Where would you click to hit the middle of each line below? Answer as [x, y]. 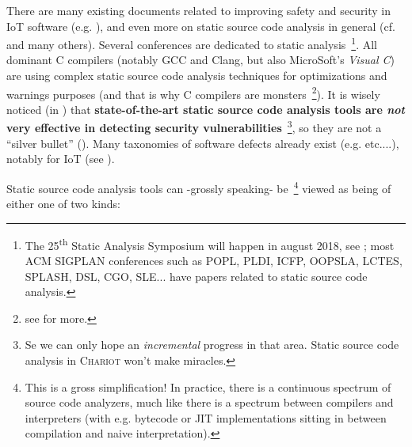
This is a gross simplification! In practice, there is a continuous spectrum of [208, 386]
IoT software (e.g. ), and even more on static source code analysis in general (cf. [201, 26]
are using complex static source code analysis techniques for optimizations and [197, 76]
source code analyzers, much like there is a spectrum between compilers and [209, 402]
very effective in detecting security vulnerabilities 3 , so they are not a [194, 127]
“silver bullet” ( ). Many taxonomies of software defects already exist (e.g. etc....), [203, 143]
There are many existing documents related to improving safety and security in [199, 10]
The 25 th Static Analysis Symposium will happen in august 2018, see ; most [210, 244]
